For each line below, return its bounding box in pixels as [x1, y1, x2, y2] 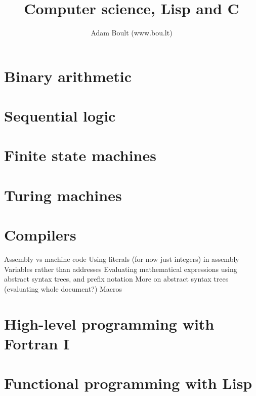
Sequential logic [4, 105, 116, 126]
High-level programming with [4, 313, 215, 334]
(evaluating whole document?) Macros [4, 283, 122, 294]
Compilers [4, 224, 76, 245]
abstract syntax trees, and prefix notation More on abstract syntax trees [4, 273, 229, 284]
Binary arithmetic [4, 65, 132, 86]
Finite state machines [4, 145, 156, 166]
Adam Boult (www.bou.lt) [91, 27, 173, 38]
